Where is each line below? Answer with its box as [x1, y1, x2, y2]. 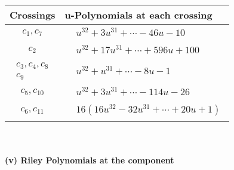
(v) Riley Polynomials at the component [5, 153, 174, 166]
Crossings [10, 8, 56, 22]
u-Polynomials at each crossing [64, 8, 213, 22]
